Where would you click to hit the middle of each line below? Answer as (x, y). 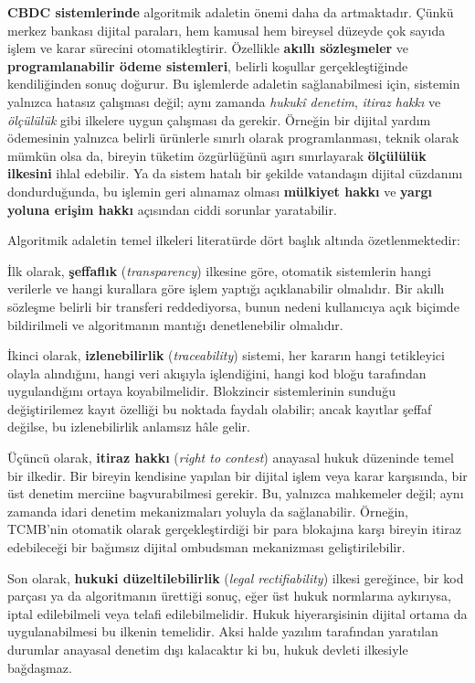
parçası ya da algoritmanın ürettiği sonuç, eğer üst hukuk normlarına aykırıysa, (229, 596)
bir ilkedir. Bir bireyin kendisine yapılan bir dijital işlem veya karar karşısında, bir (237, 475)
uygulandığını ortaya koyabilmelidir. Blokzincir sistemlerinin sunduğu (201, 391)
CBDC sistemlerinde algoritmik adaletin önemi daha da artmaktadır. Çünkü (231, 12)
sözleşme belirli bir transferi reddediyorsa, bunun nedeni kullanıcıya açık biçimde (233, 306)
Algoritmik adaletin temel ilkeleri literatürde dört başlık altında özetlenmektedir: (234, 240)
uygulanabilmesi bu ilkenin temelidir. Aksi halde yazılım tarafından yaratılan (223, 631)
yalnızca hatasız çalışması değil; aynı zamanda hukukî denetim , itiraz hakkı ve (224, 101)
